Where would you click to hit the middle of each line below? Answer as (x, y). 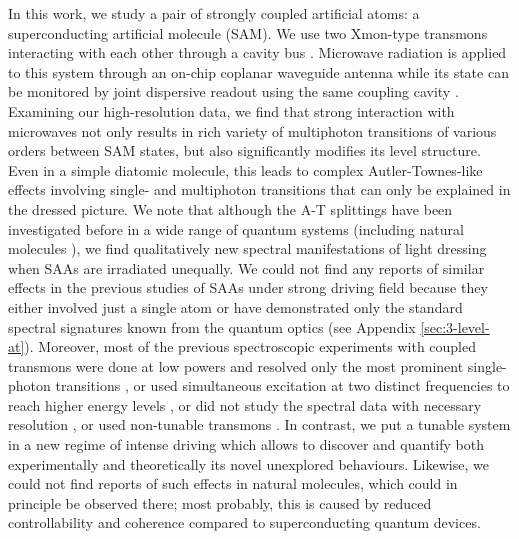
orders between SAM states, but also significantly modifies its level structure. (244, 150)
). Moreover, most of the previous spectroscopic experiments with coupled (250, 346)
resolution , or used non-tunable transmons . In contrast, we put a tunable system (259, 424)
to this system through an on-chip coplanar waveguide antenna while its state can (258, 71)
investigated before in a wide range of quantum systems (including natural (236, 228)
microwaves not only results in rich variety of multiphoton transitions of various (252, 130)
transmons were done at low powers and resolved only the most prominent (236, 365)
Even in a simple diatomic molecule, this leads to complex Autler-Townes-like (245, 169)
